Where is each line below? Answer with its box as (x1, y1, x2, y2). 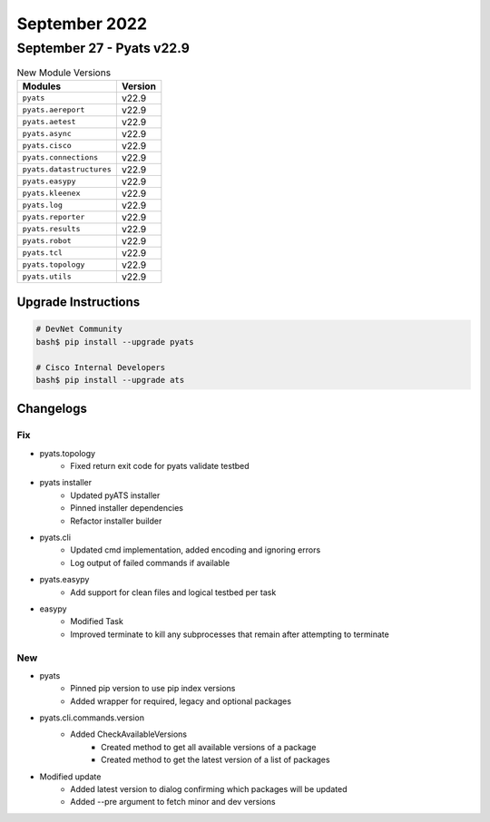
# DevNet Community (35, 324, 122, 335)
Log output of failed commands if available (70, 557, 230, 568)
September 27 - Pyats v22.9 (16, 40, 190, 56)
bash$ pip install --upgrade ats (35, 375, 185, 385)
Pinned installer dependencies (70, 503, 183, 514)
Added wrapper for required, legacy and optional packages (70, 695, 292, 707)
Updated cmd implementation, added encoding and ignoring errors (70, 544, 321, 555)
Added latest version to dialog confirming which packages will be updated (70, 784, 348, 795)
